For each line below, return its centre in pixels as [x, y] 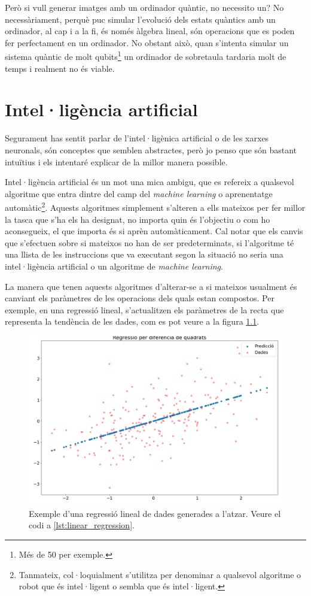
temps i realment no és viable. [60, 68]
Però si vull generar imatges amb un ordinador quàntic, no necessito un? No [144, 7]
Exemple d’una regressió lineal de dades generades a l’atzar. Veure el [155, 513]
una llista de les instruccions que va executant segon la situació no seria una [144, 254]
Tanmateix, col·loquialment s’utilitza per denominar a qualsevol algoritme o [160, 574]
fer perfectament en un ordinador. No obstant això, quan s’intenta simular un [147, 42]
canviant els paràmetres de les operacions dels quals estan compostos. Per [140, 298]
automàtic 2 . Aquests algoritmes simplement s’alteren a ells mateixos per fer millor [155, 206]
